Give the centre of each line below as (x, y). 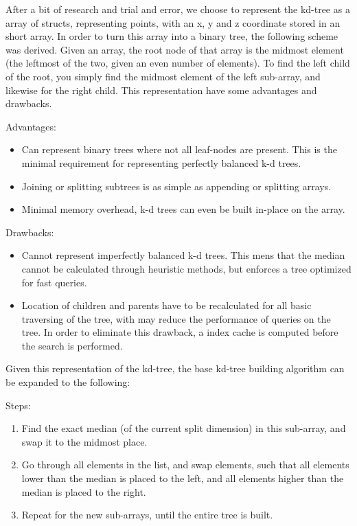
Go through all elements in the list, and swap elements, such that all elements (185, 465)
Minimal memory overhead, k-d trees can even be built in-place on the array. (183, 209)
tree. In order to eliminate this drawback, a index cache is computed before (180, 332)
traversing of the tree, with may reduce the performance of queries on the (176, 318)
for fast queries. (54, 282)
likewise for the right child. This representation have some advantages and (161, 90)
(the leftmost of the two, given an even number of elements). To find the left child (178, 63)
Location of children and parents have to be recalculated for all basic (166, 305)
